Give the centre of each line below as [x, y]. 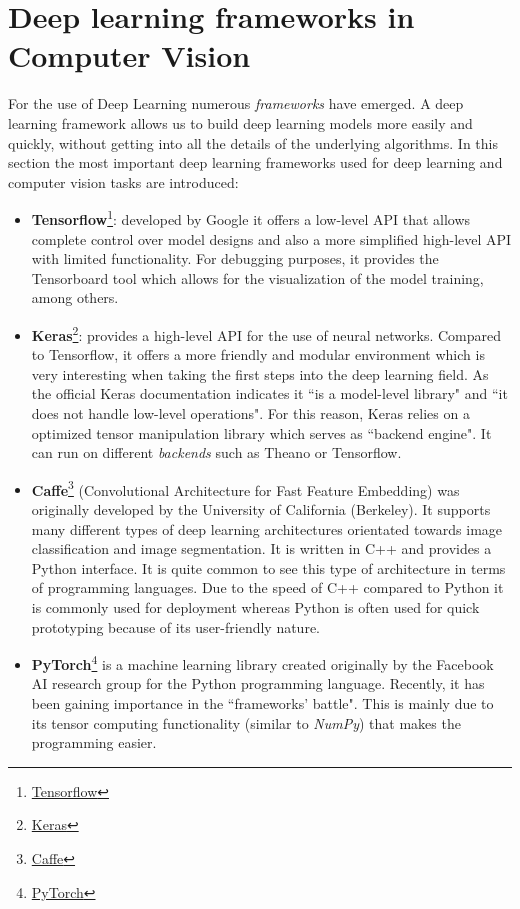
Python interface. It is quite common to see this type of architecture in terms [268, 567]
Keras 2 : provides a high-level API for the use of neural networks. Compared [266, 333]
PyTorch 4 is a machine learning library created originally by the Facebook [262, 662]
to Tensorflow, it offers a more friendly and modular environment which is [258, 354]
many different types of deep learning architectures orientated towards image [267, 528]
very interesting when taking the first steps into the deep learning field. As [260, 373]
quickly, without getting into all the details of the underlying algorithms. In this [253, 142]
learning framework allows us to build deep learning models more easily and [240, 122]
